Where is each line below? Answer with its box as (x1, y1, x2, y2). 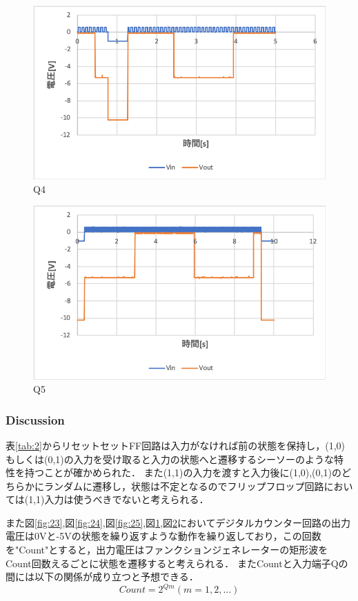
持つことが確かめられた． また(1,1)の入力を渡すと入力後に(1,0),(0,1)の (24, 465, 341, 480)
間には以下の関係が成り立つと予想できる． (6, 569, 199, 584)
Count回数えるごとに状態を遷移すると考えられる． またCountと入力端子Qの (6, 556, 348, 570)
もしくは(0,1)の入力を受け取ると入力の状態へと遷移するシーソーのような (6, 451, 335, 466)
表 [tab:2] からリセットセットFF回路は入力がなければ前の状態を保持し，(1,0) (6, 438, 345, 452)
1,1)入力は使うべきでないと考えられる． (28, 492, 209, 507)
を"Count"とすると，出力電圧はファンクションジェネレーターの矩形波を (6, 542, 328, 557)
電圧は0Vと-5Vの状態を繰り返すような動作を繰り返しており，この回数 (6, 529, 321, 543)
